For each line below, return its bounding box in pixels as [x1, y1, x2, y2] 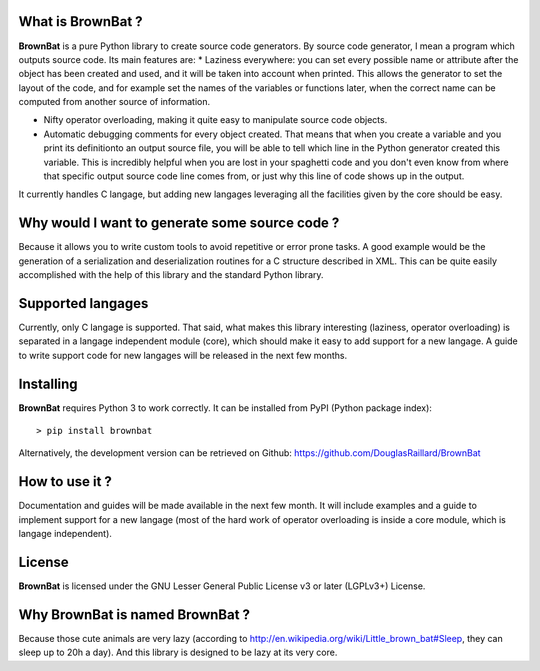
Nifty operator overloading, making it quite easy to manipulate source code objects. [43, 114, 388, 126]
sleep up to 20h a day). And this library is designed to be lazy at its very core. [18, 646, 338, 659]
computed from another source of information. [18, 96, 211, 108]
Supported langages [18, 295, 149, 312]
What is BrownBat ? [18, 13, 144, 30]
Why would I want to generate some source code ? [18, 215, 340, 232]
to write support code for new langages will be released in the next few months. [18, 349, 348, 361]
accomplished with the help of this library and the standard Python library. [18, 269, 324, 281]
